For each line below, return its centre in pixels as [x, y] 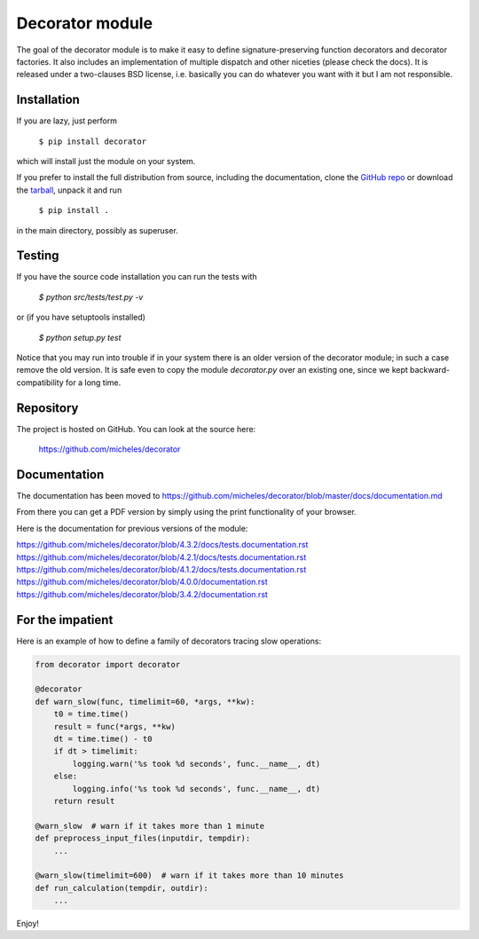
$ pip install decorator [92, 141]
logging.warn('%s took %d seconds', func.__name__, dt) [196, 764]
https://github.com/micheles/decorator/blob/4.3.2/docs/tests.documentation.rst [162, 545]
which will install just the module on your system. [106, 162]
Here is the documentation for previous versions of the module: [132, 528]
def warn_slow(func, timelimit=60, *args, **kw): [145, 702]
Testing [38, 256]
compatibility [40, 383]
